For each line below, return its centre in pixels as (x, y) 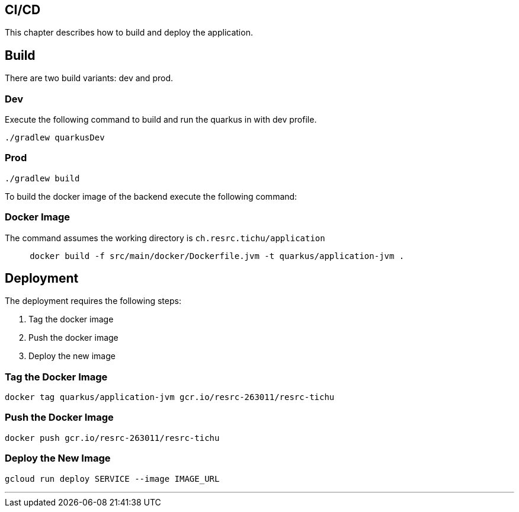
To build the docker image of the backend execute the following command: (151, 196)
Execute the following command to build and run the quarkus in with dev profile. (161, 120)
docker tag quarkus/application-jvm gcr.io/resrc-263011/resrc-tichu (170, 397)
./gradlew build (42, 178)
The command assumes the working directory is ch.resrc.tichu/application (165, 238)
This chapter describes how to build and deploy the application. (129, 33)
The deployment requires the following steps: (93, 301)
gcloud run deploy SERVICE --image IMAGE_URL (112, 479)
